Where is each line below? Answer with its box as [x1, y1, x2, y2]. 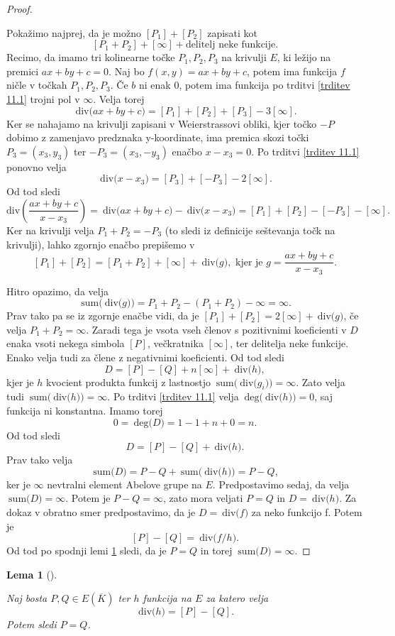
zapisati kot [207, 25, 258, 40]
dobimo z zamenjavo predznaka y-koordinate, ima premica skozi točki [6, 130, 309, 145]
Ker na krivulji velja [6, 222, 94, 237]
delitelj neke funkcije [185, 40, 276, 50]
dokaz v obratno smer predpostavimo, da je [6, 504, 196, 519]
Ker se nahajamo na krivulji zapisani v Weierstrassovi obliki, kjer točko [6, 116, 317, 131]
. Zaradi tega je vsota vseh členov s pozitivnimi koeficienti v [86, 322, 347, 336]
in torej [200, 543, 233, 558]
